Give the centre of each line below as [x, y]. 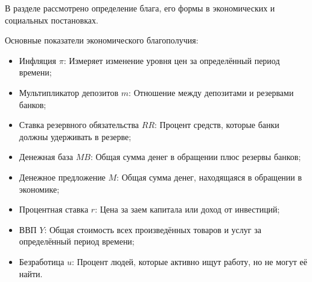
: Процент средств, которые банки [217, 125]
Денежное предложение [62, 177]
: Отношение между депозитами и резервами [211, 92]
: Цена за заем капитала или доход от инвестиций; [187, 209]
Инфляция [37, 60]
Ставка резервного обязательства [79, 125]
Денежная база [46, 157]
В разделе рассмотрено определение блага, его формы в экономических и [140, 8]
